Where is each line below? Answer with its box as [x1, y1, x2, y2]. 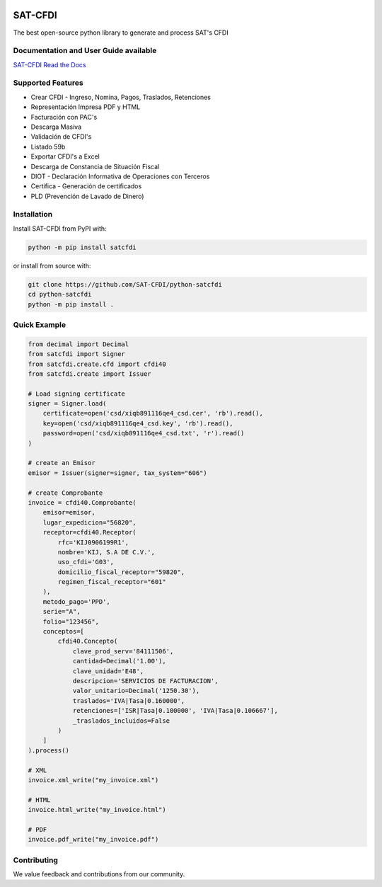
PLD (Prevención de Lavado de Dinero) [30, 192, 144, 200]
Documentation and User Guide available [13, 46, 157, 56]
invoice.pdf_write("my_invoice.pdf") [28, 835, 159, 844]
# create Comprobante [28, 488, 103, 497]
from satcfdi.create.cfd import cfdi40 [28, 360, 166, 368]
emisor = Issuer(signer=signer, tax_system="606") [28, 469, 208, 477]
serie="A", [42, 607, 81, 616]
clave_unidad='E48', [72, 667, 144, 675]
